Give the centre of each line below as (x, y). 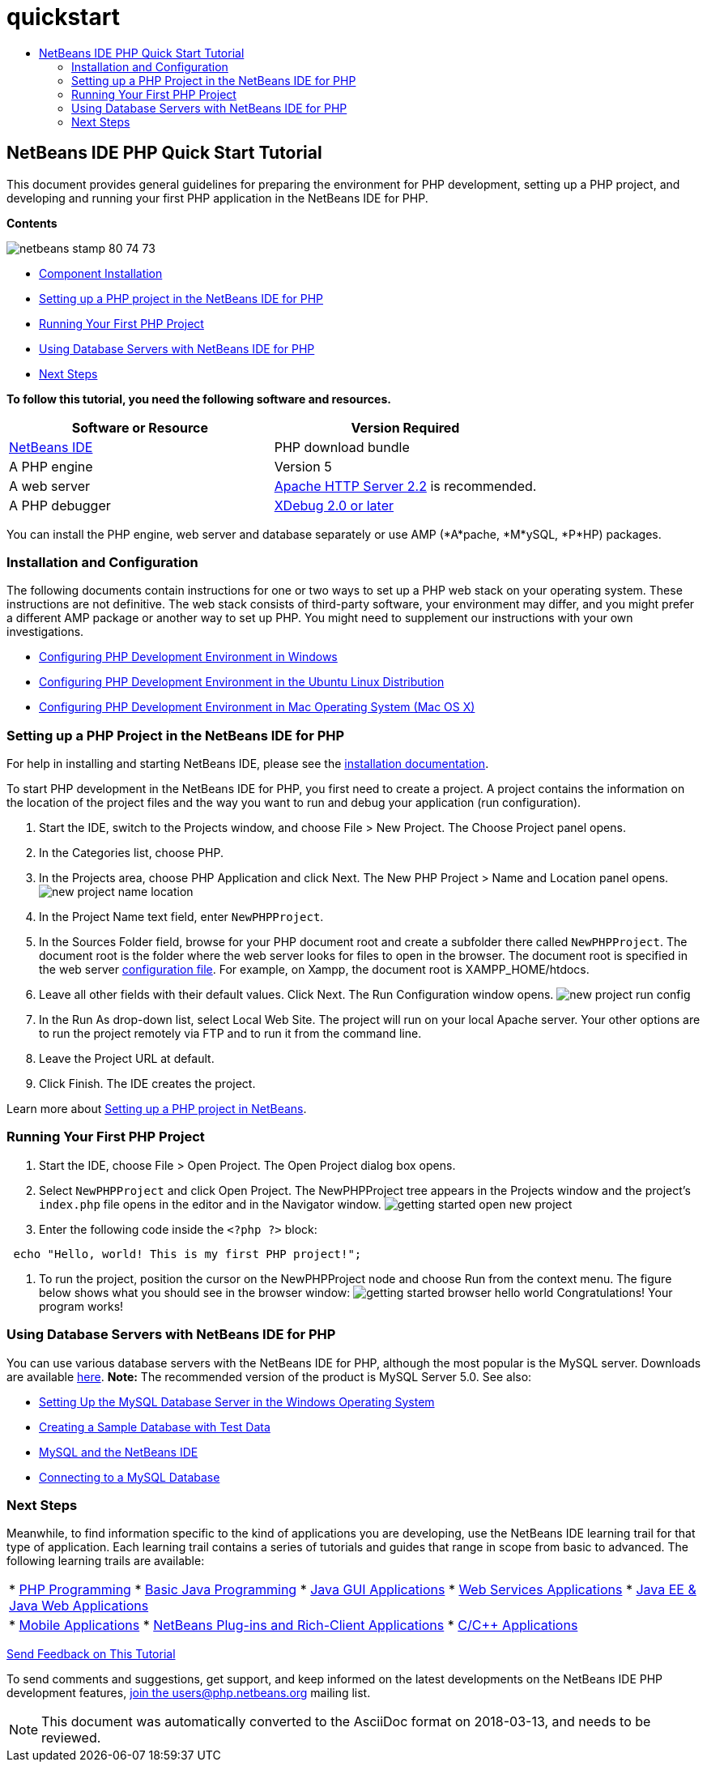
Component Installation (101, 273)
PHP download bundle (342, 447)
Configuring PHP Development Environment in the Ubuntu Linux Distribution (242, 682)
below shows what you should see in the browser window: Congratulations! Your (356, 1292)
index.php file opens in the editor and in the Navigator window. (210, 1204)
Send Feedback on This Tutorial (91, 1654)
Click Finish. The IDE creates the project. (147, 1084)
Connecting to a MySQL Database (130, 1477)
